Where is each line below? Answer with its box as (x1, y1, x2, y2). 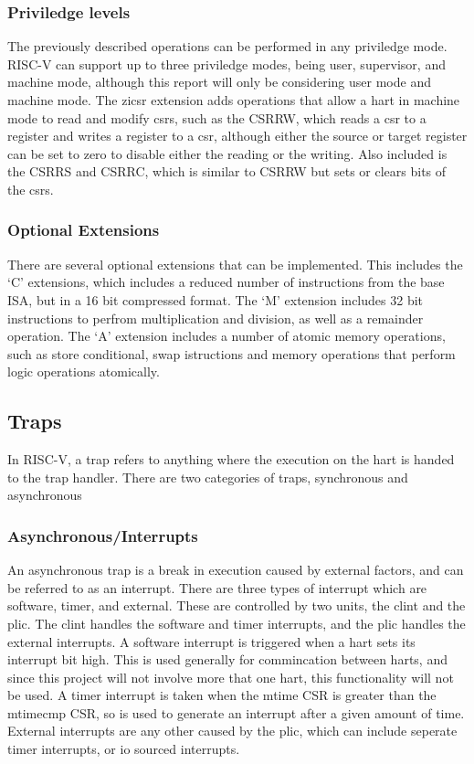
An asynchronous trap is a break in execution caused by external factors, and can (7, 560, 464, 579)
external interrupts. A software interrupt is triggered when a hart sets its (7, 631, 416, 651)
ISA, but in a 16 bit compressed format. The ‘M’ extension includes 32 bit (7, 290, 423, 309)
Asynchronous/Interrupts (7, 524, 198, 546)
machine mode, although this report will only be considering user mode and (7, 72, 431, 91)
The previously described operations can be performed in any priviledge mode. (7, 37, 448, 56)
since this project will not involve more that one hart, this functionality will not (7, 667, 454, 686)
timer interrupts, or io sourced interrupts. (7, 739, 240, 759)
